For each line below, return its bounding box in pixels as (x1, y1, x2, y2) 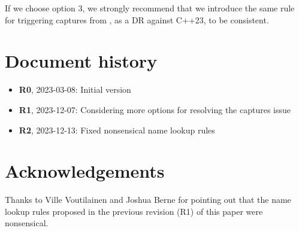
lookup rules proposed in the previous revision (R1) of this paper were (5, 205, 263, 217)
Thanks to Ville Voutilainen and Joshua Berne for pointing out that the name (5, 193, 291, 206)
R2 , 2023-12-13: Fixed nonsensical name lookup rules (19, 123, 215, 136)
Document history (5, 48, 158, 73)
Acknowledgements (5, 159, 165, 183)
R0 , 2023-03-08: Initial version (19, 83, 131, 96)
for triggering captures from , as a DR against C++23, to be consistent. (5, 13, 269, 26)
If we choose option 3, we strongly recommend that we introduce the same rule (5, 2, 295, 14)
